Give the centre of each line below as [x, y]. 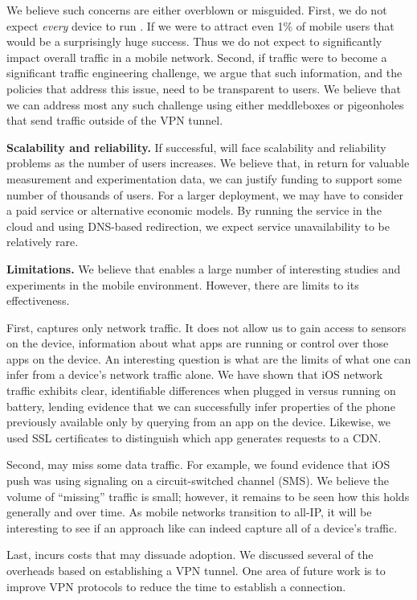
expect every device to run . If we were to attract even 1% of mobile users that [200, 25]
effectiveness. [38, 300]
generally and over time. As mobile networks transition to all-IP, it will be [189, 512]
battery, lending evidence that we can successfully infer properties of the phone [201, 406]
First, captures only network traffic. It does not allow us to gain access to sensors [206, 327]
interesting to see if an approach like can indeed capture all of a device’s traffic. [202, 527]
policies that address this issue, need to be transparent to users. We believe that [204, 88]
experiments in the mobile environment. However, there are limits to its [183, 284]
